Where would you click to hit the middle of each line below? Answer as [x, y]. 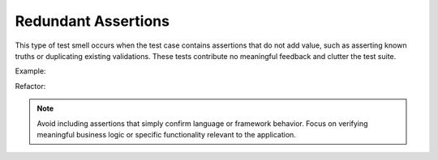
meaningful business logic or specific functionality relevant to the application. [166, 134]
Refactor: [30, 86]
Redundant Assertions [92, 21]
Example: [30, 71]
